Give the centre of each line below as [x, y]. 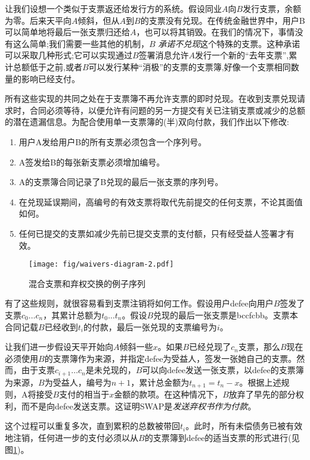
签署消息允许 [164, 55]
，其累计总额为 [72, 315]
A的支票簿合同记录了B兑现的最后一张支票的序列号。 [121, 182]
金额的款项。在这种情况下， [168, 394]
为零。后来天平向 [38, 20]
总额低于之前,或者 [47, 66]
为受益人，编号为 [78, 382]
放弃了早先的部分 [262, 394]
